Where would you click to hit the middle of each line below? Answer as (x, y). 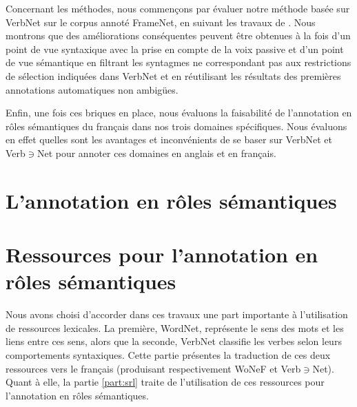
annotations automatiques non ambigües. (92, 89)
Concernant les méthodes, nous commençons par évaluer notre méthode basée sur (178, 8)
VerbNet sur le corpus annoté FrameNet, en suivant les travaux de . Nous (161, 22)
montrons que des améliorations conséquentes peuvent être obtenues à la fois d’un (178, 35)
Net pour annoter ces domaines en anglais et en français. (156, 153)
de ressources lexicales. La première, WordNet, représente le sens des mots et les (175, 327)
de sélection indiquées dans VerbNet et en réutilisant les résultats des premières (173, 75)
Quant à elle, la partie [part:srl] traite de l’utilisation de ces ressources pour (165, 382)
